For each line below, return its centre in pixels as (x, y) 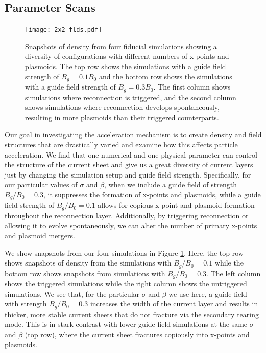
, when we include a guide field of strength (171, 184)
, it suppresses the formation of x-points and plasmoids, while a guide (152, 194)
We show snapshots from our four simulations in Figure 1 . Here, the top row (124, 252)
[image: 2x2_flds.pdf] (64, 30)
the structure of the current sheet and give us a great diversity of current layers (129, 164)
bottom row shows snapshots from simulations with (85, 273)
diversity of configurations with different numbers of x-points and (127, 56)
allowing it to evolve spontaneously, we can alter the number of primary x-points (131, 225)
